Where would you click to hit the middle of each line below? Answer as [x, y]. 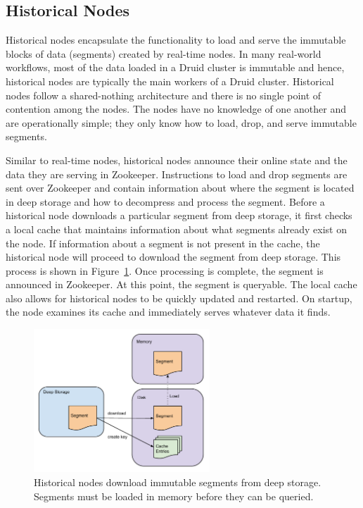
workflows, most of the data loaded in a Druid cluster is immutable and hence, [175, 67]
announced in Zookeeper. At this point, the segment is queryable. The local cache [181, 284]
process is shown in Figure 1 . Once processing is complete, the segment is [165, 270]
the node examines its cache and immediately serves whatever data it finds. [168, 312]
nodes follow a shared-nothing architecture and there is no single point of [164, 95]
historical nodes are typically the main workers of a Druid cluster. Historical [170, 81]
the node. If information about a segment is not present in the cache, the [163, 243]
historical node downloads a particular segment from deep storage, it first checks [179, 215]
